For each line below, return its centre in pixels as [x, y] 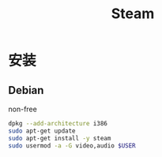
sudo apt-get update [42, 131]
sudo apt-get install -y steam [60, 138]
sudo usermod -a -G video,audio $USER [72, 146]
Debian [26, 90]
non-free [23, 109]
